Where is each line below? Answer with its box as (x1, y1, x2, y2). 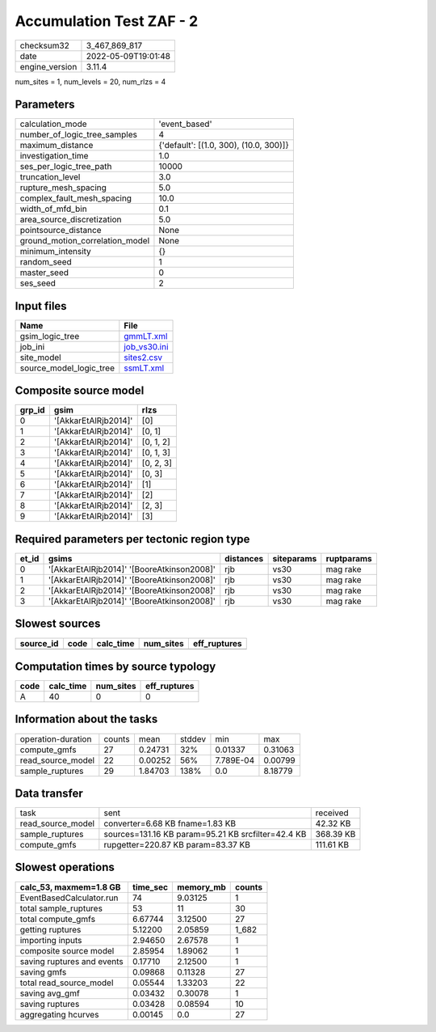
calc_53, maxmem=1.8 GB (19, 882, 121, 893)
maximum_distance (19, 140, 94, 151)
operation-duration (19, 733, 92, 744)
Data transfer (15, 786, 84, 800)
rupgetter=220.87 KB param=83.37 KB (103, 840, 250, 851)
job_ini (19, 340, 45, 352)
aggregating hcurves (19, 1009, 99, 1020)
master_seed (19, 267, 69, 278)
